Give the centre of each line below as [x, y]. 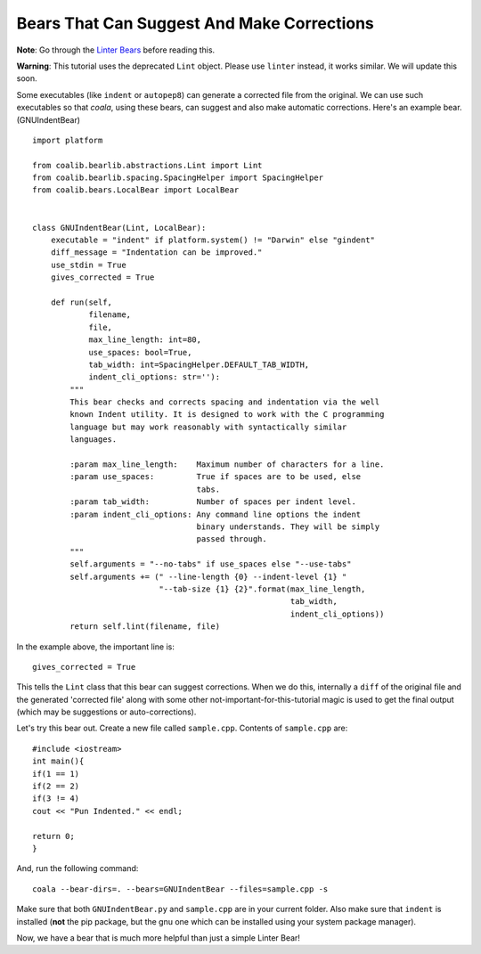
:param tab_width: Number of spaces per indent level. [213, 502]
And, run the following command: [77, 868]
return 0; [53, 836]
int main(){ [58, 761]
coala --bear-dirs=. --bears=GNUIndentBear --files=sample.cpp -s [180, 889]
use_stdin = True [88, 265]
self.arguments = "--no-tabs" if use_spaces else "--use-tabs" [211, 564]
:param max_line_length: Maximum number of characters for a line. [227, 465]
